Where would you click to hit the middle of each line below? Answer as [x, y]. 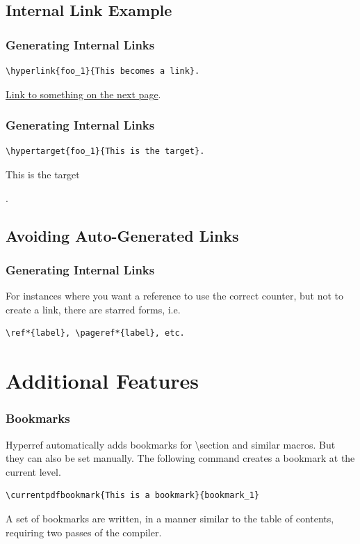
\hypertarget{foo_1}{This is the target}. [105, 151]
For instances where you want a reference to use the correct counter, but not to [174, 296]
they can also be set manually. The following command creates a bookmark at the [180, 458]
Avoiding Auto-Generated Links [122, 235]
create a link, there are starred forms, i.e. [93, 309]
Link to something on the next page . [83, 94]
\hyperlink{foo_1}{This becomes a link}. [103, 71]
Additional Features [103, 381]
